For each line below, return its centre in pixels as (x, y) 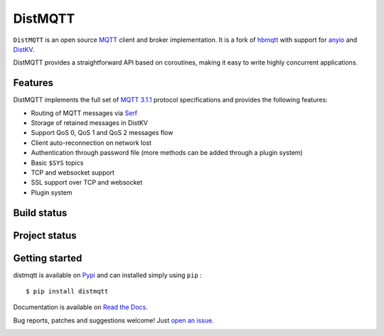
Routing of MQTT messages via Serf (84, 113)
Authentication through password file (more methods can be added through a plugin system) (167, 153)
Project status (45, 235)
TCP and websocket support (73, 172)
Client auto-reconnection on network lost (91, 143)
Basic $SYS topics (57, 163)
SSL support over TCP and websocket (87, 183)
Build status (40, 213)
